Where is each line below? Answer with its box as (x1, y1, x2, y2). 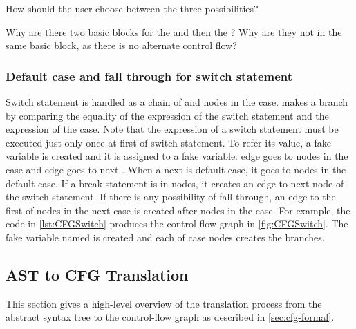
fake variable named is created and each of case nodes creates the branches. (6, 229, 325, 244)
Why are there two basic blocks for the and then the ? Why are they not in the (6, 24, 342, 39)
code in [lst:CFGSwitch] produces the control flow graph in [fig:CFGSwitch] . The (6, 216, 348, 231)
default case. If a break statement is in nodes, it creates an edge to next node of (6, 176, 344, 190)
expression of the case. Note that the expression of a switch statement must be (6, 122, 339, 136)
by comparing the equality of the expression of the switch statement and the (6, 108, 329, 122)
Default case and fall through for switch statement (6, 67, 293, 84)
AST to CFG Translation (6, 263, 189, 285)
